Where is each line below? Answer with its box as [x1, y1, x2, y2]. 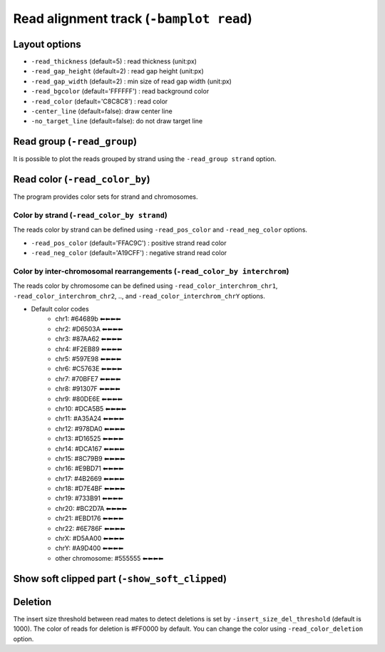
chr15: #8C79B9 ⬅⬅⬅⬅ [55, 454, 125, 462]
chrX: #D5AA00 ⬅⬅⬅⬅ [55, 534, 125, 543]
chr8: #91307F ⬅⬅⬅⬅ [55, 385, 120, 393]
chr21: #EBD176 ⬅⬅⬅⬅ [55, 514, 124, 523]
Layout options [13, 38, 81, 50]
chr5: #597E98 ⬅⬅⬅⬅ [55, 355, 121, 363]
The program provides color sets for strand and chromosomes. [13, 192, 198, 201]
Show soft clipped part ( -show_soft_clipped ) [13, 572, 227, 584]
